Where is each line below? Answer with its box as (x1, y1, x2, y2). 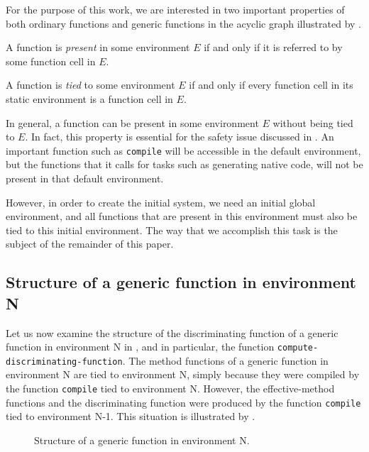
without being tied (272, 115, 353, 130)
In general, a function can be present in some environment (6, 115, 259, 130)
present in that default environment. (6, 171, 164, 185)
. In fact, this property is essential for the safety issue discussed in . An (25, 129, 334, 144)
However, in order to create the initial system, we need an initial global (6, 194, 316, 209)
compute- (277, 343, 319, 353)
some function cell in (6, 53, 96, 68)
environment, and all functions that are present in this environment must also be (6, 209, 358, 224)
